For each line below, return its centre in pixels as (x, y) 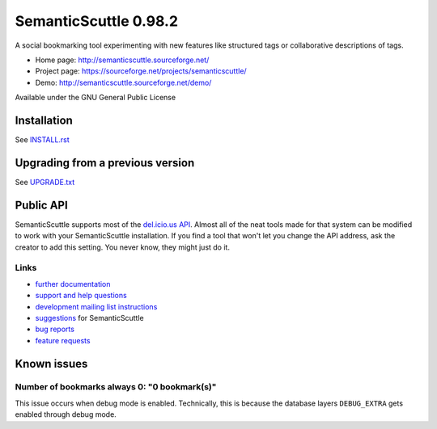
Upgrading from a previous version (105, 163)
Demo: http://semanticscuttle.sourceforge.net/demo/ (123, 82)
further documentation (73, 284)
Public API (41, 205)
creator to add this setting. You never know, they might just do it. (123, 247)
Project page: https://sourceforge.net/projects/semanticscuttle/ (141, 71)
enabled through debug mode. (66, 414)
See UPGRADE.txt (45, 182)
